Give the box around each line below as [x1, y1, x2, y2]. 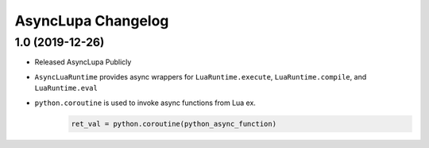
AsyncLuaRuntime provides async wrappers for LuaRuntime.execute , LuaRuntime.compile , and [34, 72, 367, 81]
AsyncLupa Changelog [14, 12, 169, 29]
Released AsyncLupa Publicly [34, 57, 132, 67]
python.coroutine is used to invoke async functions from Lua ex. [34, 98, 256, 107]
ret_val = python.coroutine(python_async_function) [71, 119, 277, 128]
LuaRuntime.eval [34, 84, 99, 93]
